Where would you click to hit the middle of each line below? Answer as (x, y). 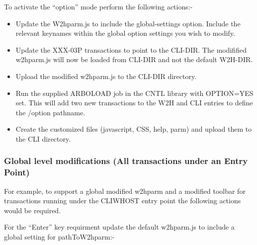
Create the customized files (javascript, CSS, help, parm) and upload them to (134, 129)
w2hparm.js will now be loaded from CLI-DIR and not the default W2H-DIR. (134, 59)
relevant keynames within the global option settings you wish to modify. (125, 33)
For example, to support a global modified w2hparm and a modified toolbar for (125, 191)
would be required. (33, 210)
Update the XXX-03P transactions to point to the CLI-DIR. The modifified (131, 49)
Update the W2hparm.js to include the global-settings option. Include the (128, 23)
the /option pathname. (50, 112)
